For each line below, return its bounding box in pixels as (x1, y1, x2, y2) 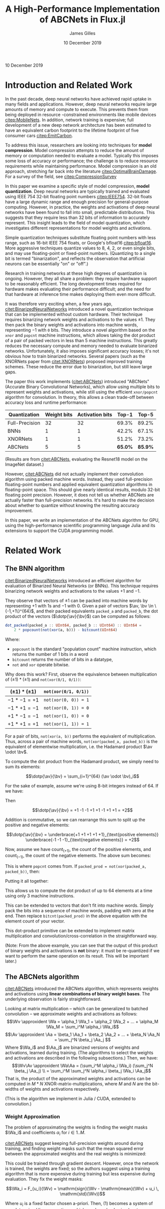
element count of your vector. (5, 918, 65, 924)
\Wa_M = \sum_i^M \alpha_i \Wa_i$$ (46, 1024, 119, 1030)
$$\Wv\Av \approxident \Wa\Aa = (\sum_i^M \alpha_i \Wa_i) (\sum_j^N (12, 1063, 153, 1068)
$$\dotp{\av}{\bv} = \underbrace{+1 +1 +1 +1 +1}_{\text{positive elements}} (6, 831, 159, 837)
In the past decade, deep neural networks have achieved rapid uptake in (5, 96, 152, 102)
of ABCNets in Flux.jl (39, 14, 126, 25)
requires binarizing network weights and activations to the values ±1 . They (5, 317, 156, 322)
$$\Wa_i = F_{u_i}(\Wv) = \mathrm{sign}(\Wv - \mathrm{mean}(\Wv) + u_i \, (6, 1186, 159, 1192)
